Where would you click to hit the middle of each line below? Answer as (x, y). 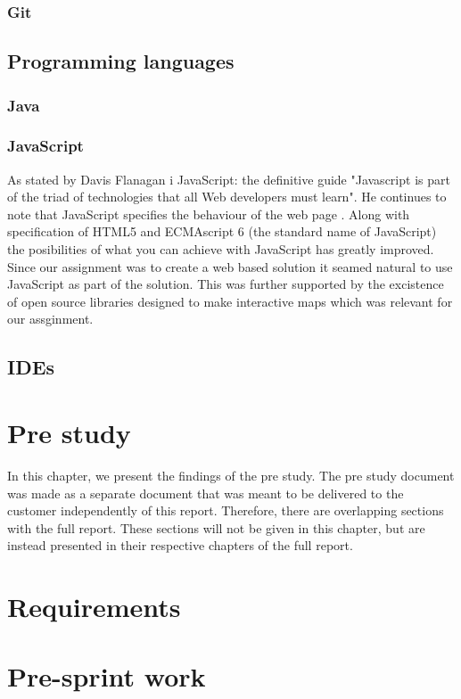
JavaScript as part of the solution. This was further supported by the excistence (226, 284)
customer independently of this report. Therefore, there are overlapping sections (226, 510)
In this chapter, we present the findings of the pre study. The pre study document (231, 475)
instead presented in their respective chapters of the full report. (180, 545)
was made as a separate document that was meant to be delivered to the (206, 493)
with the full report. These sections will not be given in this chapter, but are (216, 527)
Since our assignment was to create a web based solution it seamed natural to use (230, 266)
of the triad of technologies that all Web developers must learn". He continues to (227, 197)
